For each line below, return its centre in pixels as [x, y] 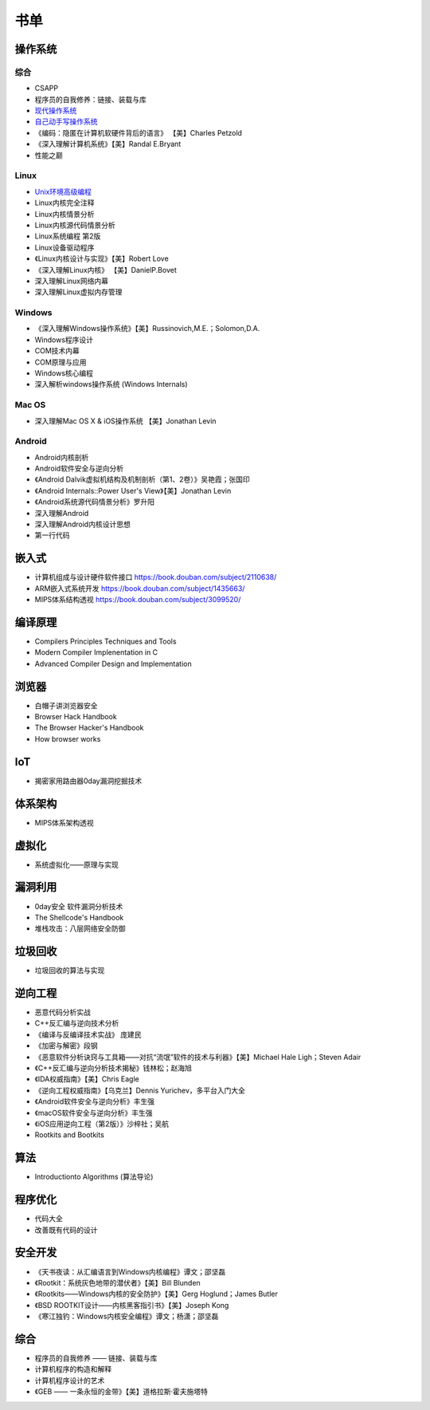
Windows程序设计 [64, 340]
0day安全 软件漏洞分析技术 [79, 906]
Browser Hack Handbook [76, 717]
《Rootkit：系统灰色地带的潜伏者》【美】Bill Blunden [117, 1282]
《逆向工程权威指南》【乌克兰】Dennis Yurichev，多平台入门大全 [140, 1090]
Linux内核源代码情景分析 [75, 225]
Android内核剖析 [62, 457]
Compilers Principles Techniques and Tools [106, 641]
